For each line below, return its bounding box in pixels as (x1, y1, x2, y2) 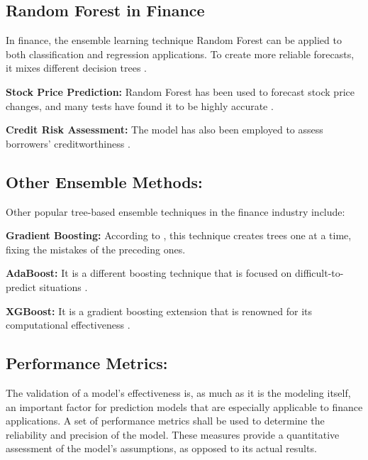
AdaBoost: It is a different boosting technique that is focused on (6, 265, 292, 280)
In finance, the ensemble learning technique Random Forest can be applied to (6, 33, 342, 48)
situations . (39, 279, 88, 294)
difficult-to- (294, 265, 344, 280)
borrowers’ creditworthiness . (6, 136, 130, 150)
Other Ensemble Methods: (6, 170, 203, 192)
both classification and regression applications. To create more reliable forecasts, (6, 46, 355, 61)
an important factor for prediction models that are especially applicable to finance (6, 399, 363, 414)
